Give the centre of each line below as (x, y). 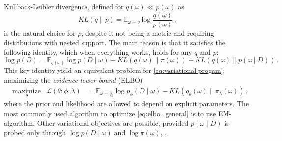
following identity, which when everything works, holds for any (98, 52)
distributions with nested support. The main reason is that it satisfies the (114, 42)
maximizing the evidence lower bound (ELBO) (73, 80)
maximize (27, 91)
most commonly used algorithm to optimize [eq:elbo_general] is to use (110, 113)
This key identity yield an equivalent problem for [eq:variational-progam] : (114, 70)
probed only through (35, 132)
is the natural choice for (40, 33)
